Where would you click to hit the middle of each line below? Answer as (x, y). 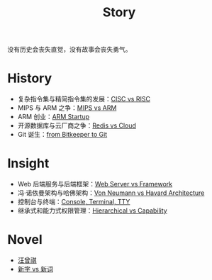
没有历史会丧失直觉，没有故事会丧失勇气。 (69, 50)
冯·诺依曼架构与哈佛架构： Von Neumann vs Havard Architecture (111, 193)
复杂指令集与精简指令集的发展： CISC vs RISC (84, 99)
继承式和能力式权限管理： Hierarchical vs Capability (93, 211)
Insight (28, 163)
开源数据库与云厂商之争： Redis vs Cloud (77, 125)
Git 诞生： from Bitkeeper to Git (62, 135)
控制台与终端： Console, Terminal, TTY (74, 202)
